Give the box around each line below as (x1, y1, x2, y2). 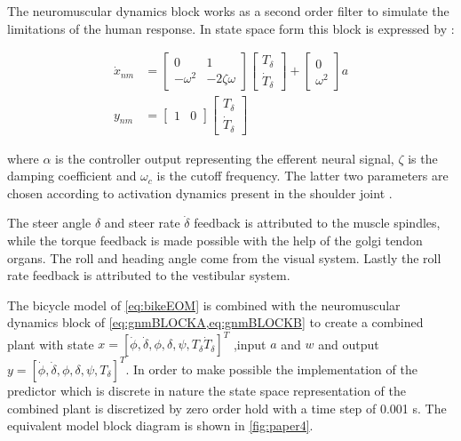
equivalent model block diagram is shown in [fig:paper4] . (7, 416, 314, 435)
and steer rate (104, 213, 180, 232)
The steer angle (7, 213, 91, 232)
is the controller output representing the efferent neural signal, (55, 148, 394, 167)
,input (233, 334, 266, 353)
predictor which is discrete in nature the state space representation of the (7, 381, 406, 399)
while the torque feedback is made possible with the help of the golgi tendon (7, 231, 423, 249)
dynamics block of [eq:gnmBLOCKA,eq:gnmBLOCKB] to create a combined (7, 313, 424, 332)
